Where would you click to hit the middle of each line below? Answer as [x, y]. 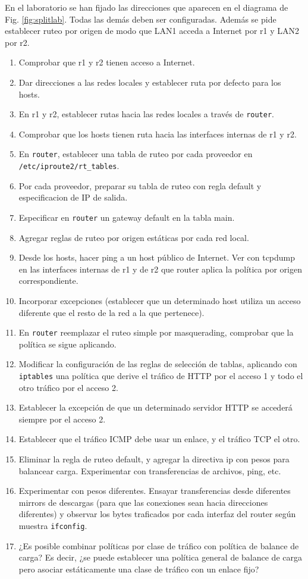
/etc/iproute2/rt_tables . [69, 166]
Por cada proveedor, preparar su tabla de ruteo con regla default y [140, 185]
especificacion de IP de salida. [73, 197]
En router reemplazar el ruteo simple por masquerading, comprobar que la [156, 332]
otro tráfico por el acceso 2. [68, 387]
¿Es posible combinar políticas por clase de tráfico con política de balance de [159, 545]
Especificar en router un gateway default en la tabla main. [127, 217]
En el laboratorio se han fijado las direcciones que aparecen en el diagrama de [147, 7]
